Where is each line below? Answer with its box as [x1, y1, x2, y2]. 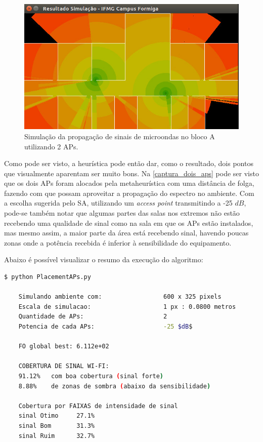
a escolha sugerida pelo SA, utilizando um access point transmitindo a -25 [4, 197, 233, 208]
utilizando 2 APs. [24, 141, 78, 151]
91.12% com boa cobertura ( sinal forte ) [18, 372, 164, 380]
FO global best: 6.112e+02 [18, 343, 109, 350]
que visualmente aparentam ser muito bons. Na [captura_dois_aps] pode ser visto [4, 168, 259, 178]
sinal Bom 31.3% [18, 422, 95, 429]
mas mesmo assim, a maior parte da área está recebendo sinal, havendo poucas [4, 227, 249, 238]
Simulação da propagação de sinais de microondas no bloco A [24, 131, 215, 141]
